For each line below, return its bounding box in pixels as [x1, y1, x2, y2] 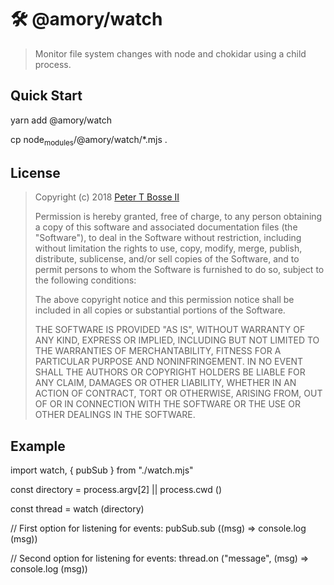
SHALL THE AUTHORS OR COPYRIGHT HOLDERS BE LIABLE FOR [34, 366, 306, 378]
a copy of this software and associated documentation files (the [34, 221, 298, 233]
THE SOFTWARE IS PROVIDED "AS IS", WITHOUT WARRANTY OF [34, 324, 306, 336]
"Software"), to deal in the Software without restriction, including [34, 232, 302, 244]
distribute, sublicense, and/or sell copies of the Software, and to [34, 253, 300, 265]
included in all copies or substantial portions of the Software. [34, 304, 286, 316]
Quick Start [10, 87, 83, 105]
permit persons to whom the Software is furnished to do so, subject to [34, 264, 325, 276]
